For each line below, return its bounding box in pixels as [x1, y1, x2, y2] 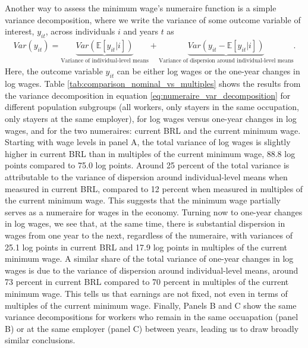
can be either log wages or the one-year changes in [117, 65, 300, 77]
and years [123, 25, 158, 37]
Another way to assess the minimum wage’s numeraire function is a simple [5, 2, 276, 14]
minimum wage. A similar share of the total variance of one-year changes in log [5, 252, 294, 265]
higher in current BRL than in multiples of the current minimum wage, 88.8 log [5, 147, 296, 159]
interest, [5, 25, 34, 37]
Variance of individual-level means [61, 57, 149, 64]
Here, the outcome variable [5, 65, 103, 77]
